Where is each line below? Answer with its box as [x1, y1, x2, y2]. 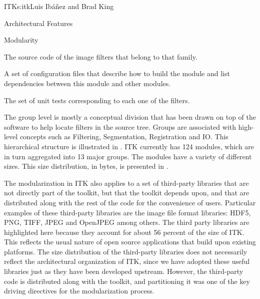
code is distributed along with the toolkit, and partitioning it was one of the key [4, 275, 250, 286]
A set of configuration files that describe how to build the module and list [4, 68, 230, 79]
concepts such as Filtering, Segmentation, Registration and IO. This [19, 131, 228, 142]
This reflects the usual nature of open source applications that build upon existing [4, 236, 256, 247]
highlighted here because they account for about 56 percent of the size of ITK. [4, 226, 244, 237]
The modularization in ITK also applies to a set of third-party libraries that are [4, 177, 249, 188]
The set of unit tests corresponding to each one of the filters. [4, 95, 190, 105]
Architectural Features [4, 18, 73, 28]
